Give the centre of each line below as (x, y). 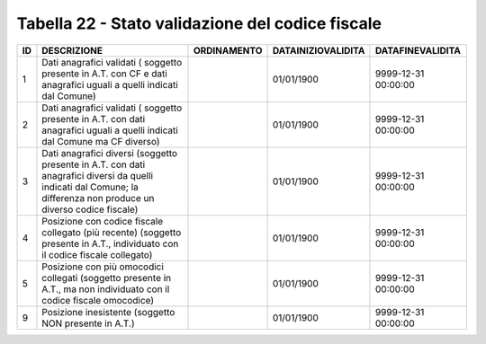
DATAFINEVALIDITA (418, 50)
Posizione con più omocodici (103, 267)
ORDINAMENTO (228, 50)
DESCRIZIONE (72, 50)
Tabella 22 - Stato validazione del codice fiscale (199, 23)
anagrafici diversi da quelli (97, 175)
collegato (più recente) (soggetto (112, 232)
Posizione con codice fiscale (103, 221)
